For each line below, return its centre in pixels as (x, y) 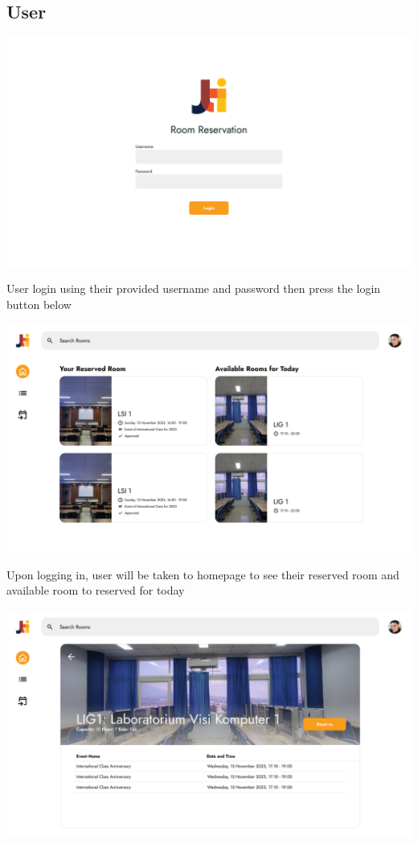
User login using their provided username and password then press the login (194, 288)
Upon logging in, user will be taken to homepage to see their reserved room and (203, 574)
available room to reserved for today (96, 590)
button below (39, 304)
